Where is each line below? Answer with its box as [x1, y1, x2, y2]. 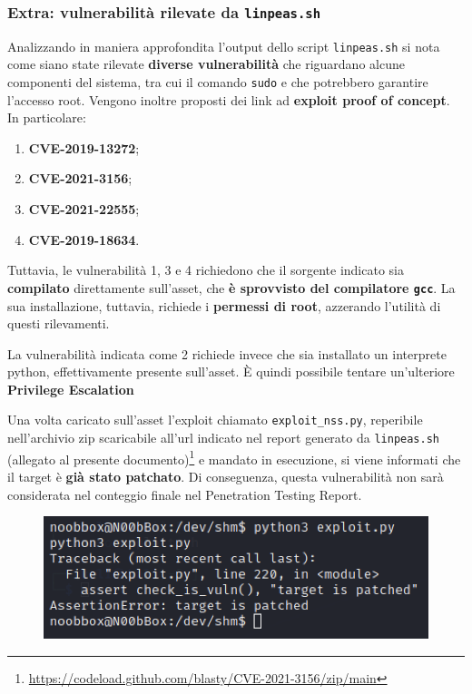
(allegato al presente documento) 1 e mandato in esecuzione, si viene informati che [7, 446, 461, 468]
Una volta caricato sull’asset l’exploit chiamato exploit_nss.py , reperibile [7, 410, 423, 429]
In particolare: [7, 108, 86, 127]
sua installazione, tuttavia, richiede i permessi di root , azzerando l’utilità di [7, 296, 441, 315]
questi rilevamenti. [7, 314, 110, 333]
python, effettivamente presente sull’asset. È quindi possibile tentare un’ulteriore [7, 362, 455, 381]
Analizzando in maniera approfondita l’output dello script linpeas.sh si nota [7, 36, 440, 55]
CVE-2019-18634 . [28, 230, 140, 249]
